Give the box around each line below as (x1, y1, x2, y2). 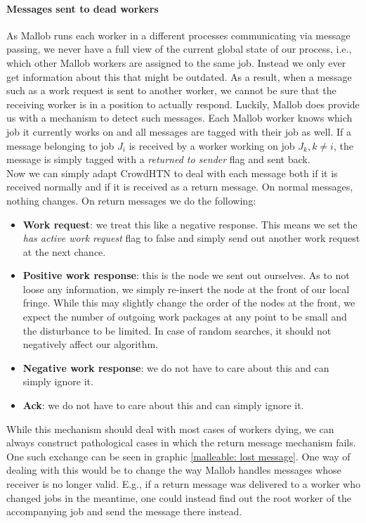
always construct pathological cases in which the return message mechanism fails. (6, 435, 356, 450)
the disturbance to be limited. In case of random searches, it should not (22, 323, 332, 337)
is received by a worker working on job (129, 138, 295, 153)
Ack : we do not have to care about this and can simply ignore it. (22, 398, 304, 413)
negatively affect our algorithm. (22, 337, 158, 351)
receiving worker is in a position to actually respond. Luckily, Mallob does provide (6, 96, 360, 111)
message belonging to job (6, 138, 115, 153)
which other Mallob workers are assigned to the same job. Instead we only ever (6, 55, 346, 70)
